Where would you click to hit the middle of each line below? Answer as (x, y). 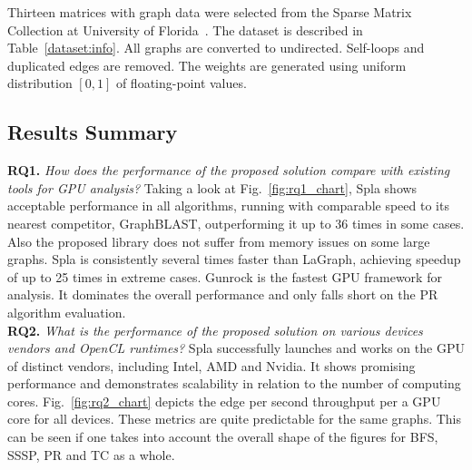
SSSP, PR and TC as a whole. (91, 454)
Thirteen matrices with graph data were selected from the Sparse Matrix (210, 12)
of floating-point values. (181, 83)
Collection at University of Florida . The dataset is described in (185, 29)
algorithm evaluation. (67, 312)
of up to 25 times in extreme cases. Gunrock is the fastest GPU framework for (225, 276)
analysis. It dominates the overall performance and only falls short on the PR (223, 294)
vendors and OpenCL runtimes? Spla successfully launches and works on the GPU (236, 348)
